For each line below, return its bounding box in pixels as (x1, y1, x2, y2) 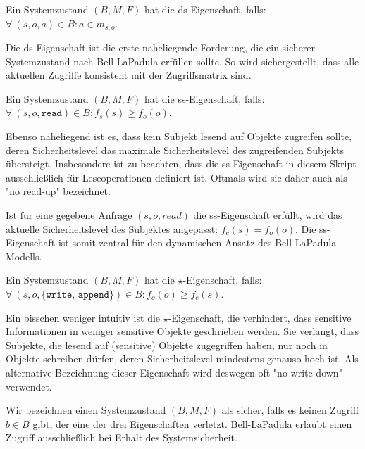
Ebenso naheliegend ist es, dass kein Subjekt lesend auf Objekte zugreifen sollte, (6, 129, 352, 144)
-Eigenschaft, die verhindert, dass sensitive (168, 310, 352, 324)
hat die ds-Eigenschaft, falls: (144, 2, 266, 16)
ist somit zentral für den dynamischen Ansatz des (58, 235, 272, 250)
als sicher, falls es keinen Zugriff (221, 403, 359, 417)
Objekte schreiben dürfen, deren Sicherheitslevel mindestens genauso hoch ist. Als (6, 351, 359, 366)
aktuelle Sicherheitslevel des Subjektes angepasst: (6, 221, 218, 236)
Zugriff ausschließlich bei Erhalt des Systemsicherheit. (6, 430, 237, 445)
